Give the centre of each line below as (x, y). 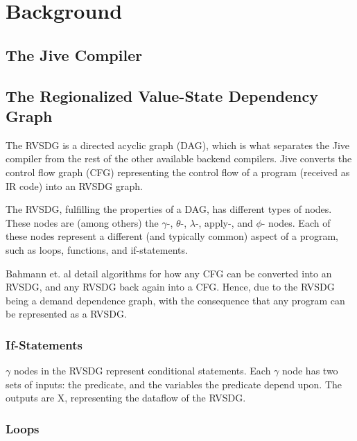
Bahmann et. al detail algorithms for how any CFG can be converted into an (169, 273)
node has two (310, 371)
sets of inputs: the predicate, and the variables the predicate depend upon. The (174, 384)
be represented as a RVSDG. (66, 314)
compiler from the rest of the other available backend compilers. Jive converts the (179, 158)
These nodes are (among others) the (82, 222)
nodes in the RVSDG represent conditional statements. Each (142, 371)
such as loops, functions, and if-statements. (97, 249)
